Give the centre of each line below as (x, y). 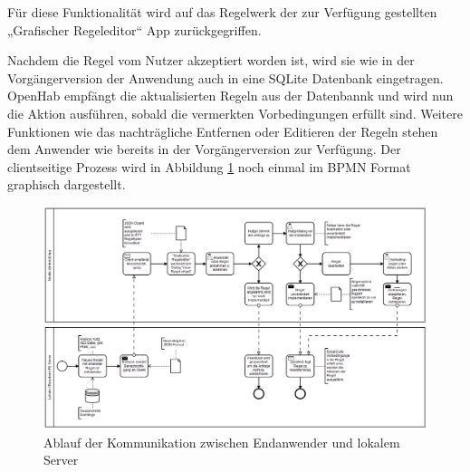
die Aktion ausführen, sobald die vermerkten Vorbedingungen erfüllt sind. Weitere (235, 113)
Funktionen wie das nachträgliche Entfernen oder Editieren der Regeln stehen (223, 131)
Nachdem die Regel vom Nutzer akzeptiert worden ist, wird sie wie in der (211, 60)
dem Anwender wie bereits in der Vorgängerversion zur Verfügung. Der (204, 149)
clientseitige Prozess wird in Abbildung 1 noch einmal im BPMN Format (209, 166)
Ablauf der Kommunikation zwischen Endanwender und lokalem (222, 442)
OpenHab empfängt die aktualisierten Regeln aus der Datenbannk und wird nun (230, 96)
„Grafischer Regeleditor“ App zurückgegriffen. (134, 29)
